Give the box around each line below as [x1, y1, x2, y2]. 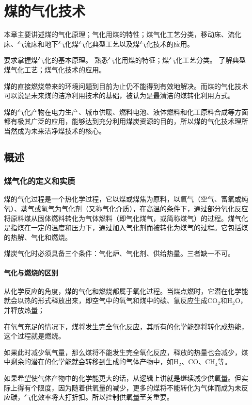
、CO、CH [181, 356, 215, 367]
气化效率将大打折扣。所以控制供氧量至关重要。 [24, 392, 173, 402]
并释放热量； [4, 305, 45, 315]
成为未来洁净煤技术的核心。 [17, 125, 106, 135]
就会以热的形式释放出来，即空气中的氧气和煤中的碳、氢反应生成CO [4, 295, 218, 305]
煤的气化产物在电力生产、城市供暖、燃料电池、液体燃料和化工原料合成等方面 [4, 106, 248, 117]
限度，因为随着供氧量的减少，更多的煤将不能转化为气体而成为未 [37, 382, 241, 392]
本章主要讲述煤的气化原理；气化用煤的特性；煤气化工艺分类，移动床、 [4, 29, 228, 39]
